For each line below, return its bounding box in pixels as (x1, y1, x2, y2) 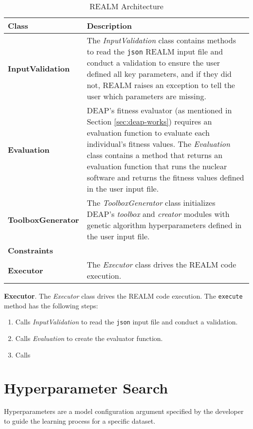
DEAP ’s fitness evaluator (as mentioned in (87, 105, 232, 116)
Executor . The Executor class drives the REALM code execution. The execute (4, 291, 243, 301)
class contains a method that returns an (87, 149, 223, 161)
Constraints (8, 245, 53, 256)
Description (87, 20, 132, 31)
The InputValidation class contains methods (87, 35, 236, 46)
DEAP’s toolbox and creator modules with (87, 208, 230, 219)
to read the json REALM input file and (87, 46, 223, 57)
